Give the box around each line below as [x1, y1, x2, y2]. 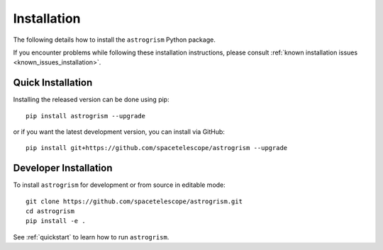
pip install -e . [26, 217, 86, 225]
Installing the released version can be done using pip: [13, 96, 170, 104]
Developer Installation [13, 162, 113, 174]
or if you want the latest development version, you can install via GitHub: [13, 127, 225, 136]
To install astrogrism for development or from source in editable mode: [13, 181, 226, 189]
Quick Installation [13, 76, 93, 89]
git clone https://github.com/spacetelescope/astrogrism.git [26, 197, 243, 205]
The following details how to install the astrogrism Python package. [13, 35, 216, 44]
